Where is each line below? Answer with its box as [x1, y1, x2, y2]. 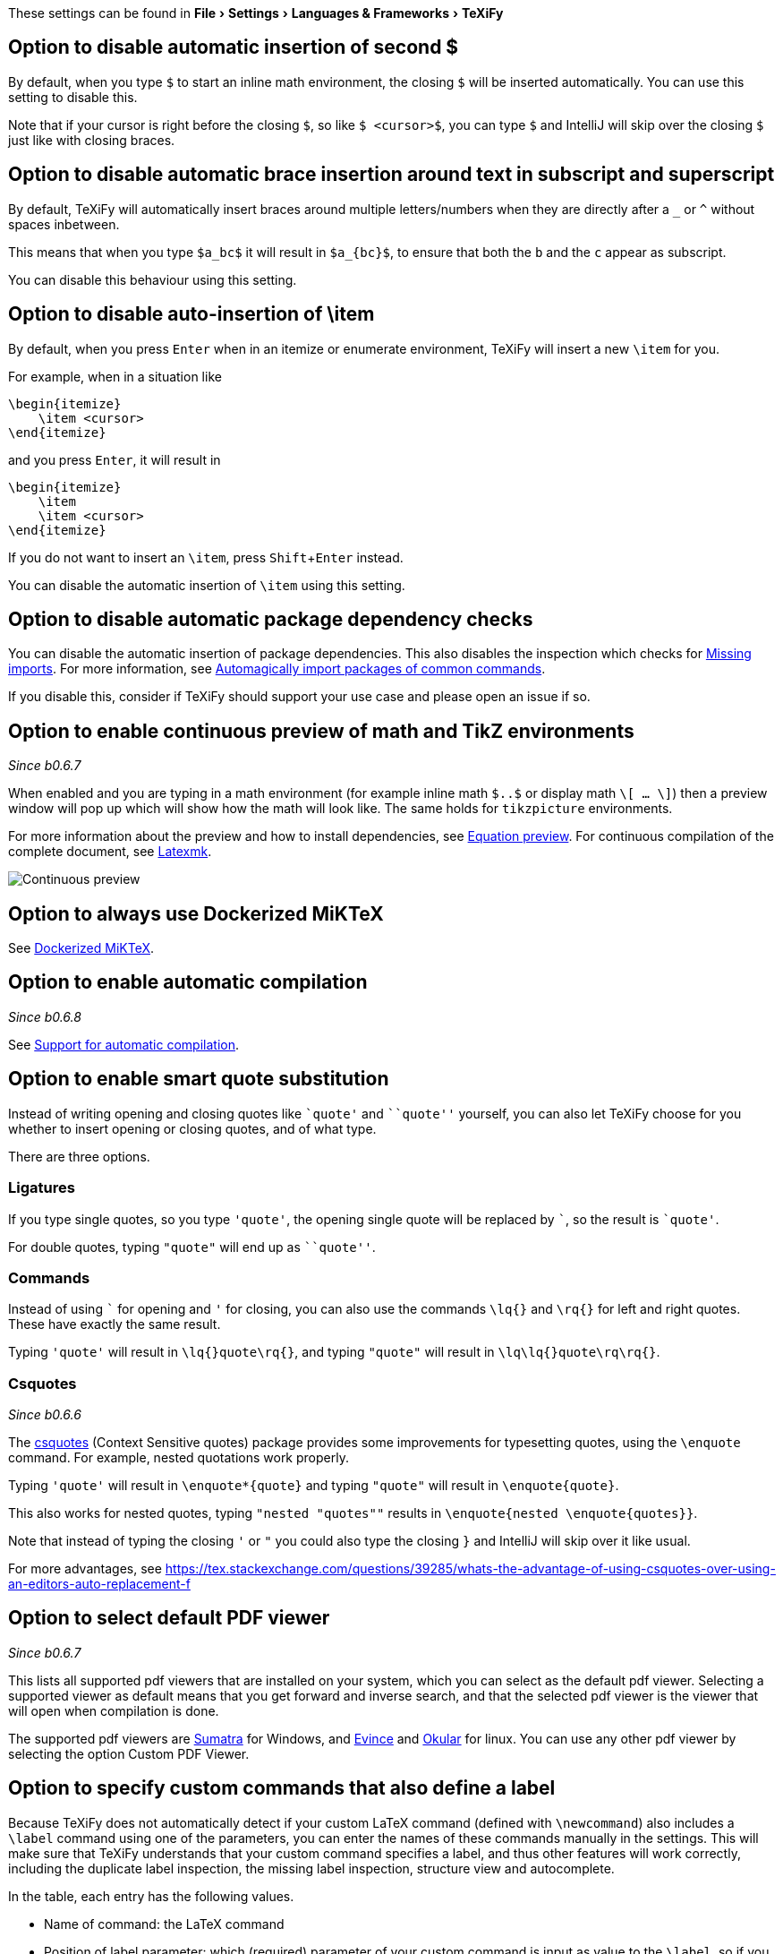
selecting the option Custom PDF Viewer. [8, 1745, 250, 1761]
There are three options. [8, 1148, 150, 1164]
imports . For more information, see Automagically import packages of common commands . [8, 661, 546, 677]
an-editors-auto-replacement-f [8, 1576, 191, 1591]
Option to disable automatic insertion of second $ [8, 36, 459, 59]
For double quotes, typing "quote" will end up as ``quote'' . [8, 1238, 376, 1255]
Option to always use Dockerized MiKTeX [8, 902, 384, 925]
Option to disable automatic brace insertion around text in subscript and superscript [8, 163, 775, 186]
